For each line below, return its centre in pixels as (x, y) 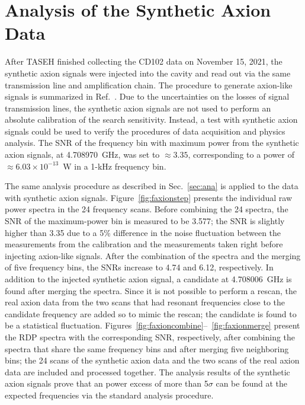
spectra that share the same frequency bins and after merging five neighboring (147, 348)
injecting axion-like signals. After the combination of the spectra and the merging (153, 255)
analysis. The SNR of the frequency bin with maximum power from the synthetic (152, 143)
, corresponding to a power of (241, 154)
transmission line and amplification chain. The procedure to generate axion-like (149, 84)
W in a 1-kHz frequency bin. (115, 166)
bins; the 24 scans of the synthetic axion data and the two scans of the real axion (152, 360)
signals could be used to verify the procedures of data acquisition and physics (145, 131)
